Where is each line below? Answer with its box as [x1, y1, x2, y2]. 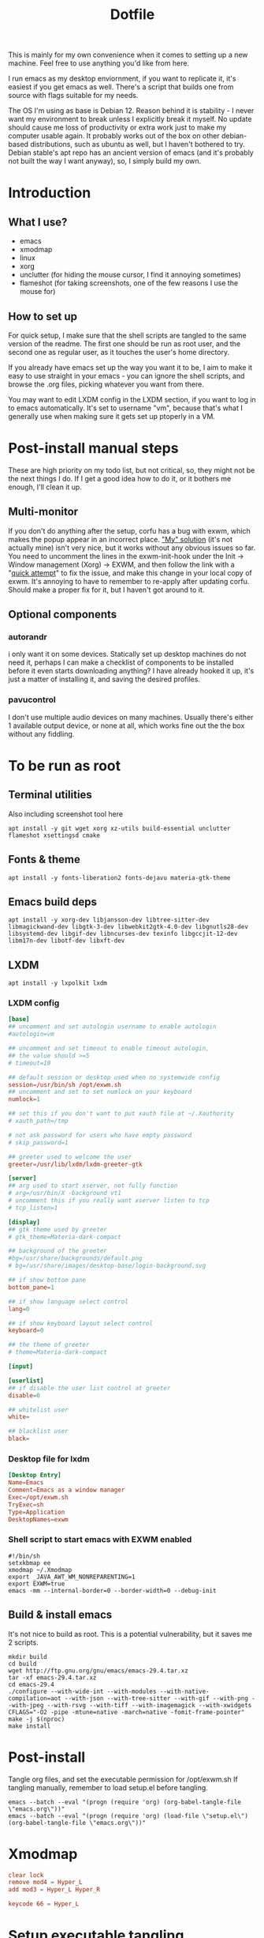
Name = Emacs [8, 1479, 44, 1487]
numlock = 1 [8, 1095, 41, 1103]
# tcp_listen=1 [8, 1204, 58, 1212]
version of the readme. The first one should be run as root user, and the [8, 339, 241, 349]
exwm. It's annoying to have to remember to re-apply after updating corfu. [8, 576, 250, 586]
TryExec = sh [8, 1500, 44, 1509]
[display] [8, 1218, 41, 1226]
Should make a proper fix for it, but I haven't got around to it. [8, 585, 205, 594]
